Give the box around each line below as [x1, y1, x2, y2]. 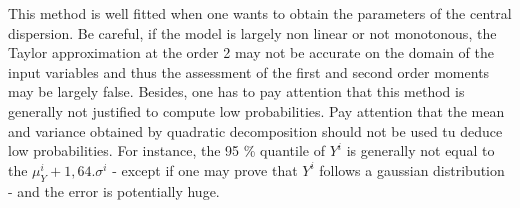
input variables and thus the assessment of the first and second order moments [8, 61, 490, 82]
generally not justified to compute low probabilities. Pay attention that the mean [8, 100, 505, 121]
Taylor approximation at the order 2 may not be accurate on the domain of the [8, 42, 494, 63]
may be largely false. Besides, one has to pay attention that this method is [8, 81, 465, 102]
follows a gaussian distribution [319, 159, 505, 180]
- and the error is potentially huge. [8, 180, 220, 201]
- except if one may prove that [112, 159, 298, 180]
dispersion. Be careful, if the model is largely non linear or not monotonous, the [8, 22, 497, 43]
